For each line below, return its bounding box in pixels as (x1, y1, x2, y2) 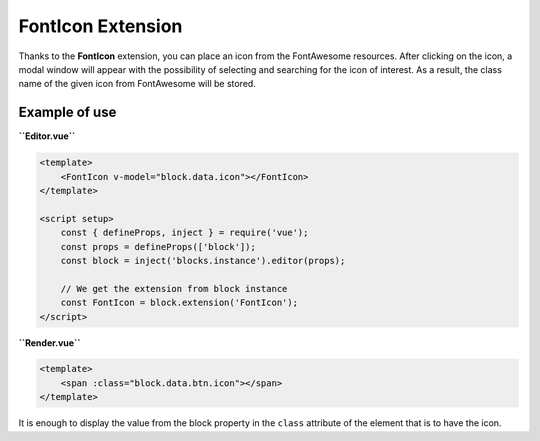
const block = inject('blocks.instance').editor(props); (60, 255, 346, 266)
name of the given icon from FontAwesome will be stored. (18, 78, 257, 90)
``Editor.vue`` (18, 130, 76, 142)
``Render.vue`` (18, 336, 81, 349)
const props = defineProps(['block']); (60, 241, 257, 252)
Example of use (18, 104, 117, 121)
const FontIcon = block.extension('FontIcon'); (60, 297, 299, 309)
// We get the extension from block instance (60, 283, 288, 294)
